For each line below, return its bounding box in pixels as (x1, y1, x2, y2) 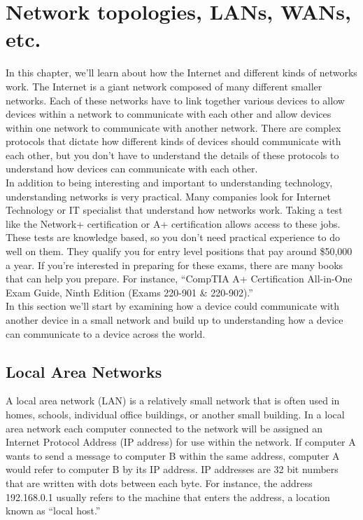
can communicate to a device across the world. (6, 326, 206, 341)
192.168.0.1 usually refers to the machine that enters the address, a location (6, 489, 330, 504)
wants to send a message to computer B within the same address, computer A (6, 448, 340, 463)
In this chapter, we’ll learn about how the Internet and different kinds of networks (6, 65, 357, 80)
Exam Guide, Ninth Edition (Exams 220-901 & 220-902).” (6, 285, 253, 299)
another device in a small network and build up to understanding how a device (6, 313, 343, 327)
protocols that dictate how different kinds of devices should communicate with (6, 134, 341, 149)
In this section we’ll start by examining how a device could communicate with (6, 299, 340, 313)
